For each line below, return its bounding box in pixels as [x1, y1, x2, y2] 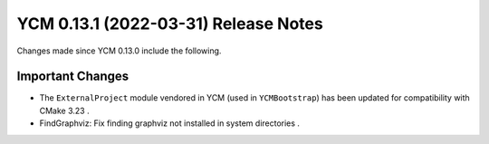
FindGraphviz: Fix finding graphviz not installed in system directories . [39, 118, 301, 129]
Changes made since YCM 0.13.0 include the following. [16, 45, 222, 56]
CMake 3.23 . [39, 105, 90, 116]
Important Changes [16, 69, 129, 84]
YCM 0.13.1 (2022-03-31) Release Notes [16, 14, 323, 34]
